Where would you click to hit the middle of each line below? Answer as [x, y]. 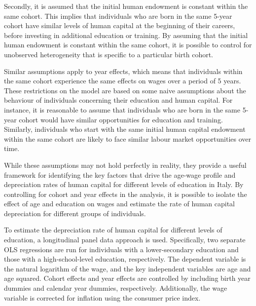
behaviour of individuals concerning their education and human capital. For [118, 100]
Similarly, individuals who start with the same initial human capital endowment [125, 129]
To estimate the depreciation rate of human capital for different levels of [113, 230]
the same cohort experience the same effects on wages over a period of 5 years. [123, 81]
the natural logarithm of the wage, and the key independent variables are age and [128, 268]
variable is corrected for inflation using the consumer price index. [102, 297]
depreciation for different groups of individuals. [75, 213]
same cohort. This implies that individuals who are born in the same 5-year [118, 16]
